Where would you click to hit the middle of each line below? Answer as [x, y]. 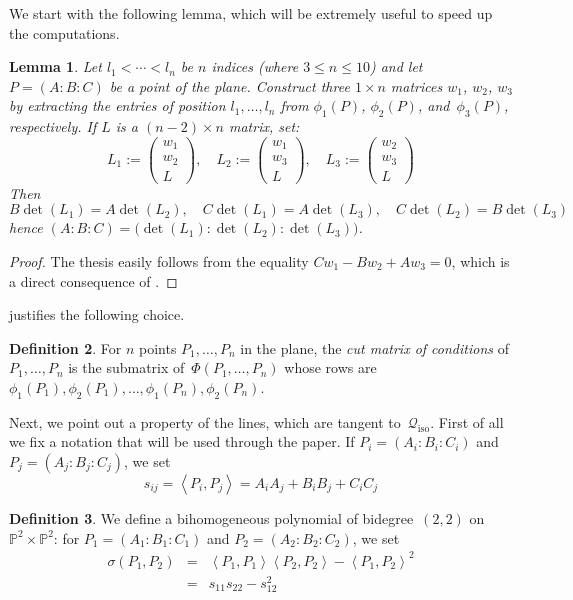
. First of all [467, 421]
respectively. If [53, 126]
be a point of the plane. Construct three [229, 85]
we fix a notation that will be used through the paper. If [182, 441]
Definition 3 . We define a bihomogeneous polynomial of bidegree [211, 517]
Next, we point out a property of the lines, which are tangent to [205, 421]
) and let [396, 66]
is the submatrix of [126, 367]
